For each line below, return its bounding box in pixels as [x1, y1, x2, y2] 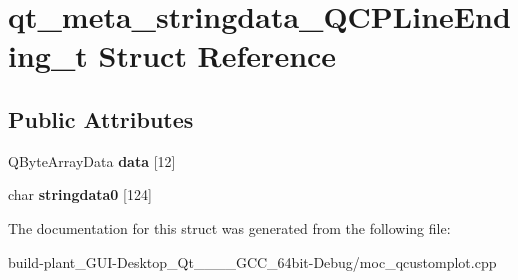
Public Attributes [8, 103, 194, 134]
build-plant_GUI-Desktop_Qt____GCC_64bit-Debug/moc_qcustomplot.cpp [8, 251, 497, 272]
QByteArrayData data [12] [8, 150, 176, 171]
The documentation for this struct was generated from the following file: [8, 217, 451, 238]
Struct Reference [98, 35, 337, 76]
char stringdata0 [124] [8, 184, 152, 205]
